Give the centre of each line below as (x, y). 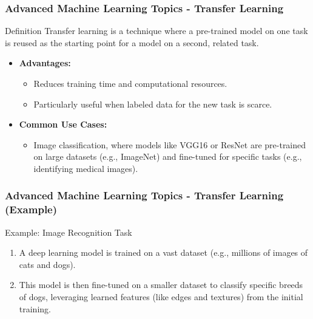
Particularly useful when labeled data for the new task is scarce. (153, 104)
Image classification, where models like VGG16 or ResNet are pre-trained (170, 144)
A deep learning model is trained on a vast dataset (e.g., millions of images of (163, 252)
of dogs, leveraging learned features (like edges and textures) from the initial (161, 297)
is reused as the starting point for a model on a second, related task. (132, 42)
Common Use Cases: (63, 124)
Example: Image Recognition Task (69, 232)
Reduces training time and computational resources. (130, 83)
